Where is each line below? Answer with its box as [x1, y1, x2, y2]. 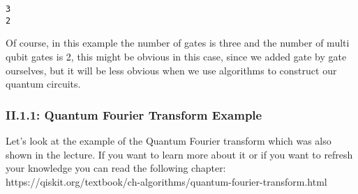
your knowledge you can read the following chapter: [6, 161, 226, 175]
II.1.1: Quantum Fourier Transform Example [6, 106, 262, 123]
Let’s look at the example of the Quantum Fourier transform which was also [6, 133, 331, 147]
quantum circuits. [6, 76, 81, 91]
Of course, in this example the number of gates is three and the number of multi [6, 35, 350, 50]
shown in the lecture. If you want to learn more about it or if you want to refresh [6, 147, 353, 161]
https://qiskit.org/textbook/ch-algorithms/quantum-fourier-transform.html [6, 174, 327, 188]
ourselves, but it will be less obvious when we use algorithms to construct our [6, 63, 337, 77]
